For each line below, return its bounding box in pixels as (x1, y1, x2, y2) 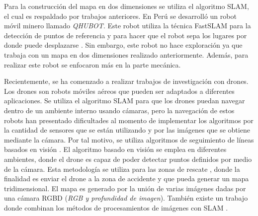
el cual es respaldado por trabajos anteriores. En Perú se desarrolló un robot (4, 10, 237, 21)
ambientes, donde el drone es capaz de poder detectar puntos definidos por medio (4, 153, 252, 164)
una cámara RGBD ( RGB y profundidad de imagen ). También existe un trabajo (4, 193, 248, 203)
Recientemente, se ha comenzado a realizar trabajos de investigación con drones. (4, 76, 249, 86)
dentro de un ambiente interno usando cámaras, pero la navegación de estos (4, 105, 235, 115)
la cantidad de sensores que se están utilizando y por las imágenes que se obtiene (4, 125, 250, 135)
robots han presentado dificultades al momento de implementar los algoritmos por (4, 115, 254, 125)
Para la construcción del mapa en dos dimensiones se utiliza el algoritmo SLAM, (4, 1, 249, 11)
